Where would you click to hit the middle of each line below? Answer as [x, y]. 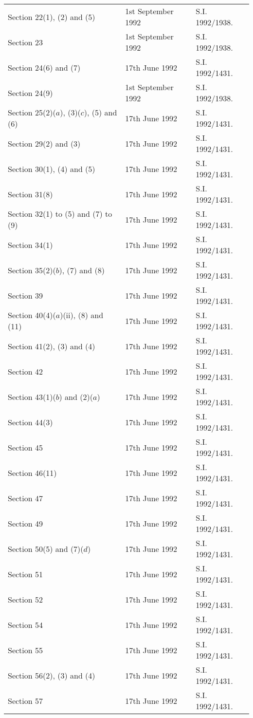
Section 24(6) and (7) [44, 67]
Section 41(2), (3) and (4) [52, 346]
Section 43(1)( [32, 397]
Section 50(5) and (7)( [46, 548]
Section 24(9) [30, 93]
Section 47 [26, 498]
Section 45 [26, 447]
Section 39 [26, 295]
